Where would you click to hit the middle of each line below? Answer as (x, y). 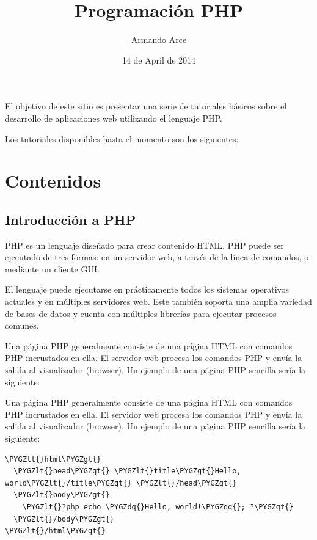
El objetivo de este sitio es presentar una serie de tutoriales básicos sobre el (146, 106)
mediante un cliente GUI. (52, 268)
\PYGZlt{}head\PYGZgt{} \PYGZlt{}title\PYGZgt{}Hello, (127, 471)
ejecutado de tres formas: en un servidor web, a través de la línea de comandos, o (157, 257)
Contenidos (53, 181)
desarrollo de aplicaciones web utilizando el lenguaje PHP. (114, 118)
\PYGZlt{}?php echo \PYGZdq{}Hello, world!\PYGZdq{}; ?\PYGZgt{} (158, 507)
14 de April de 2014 (159, 60)
